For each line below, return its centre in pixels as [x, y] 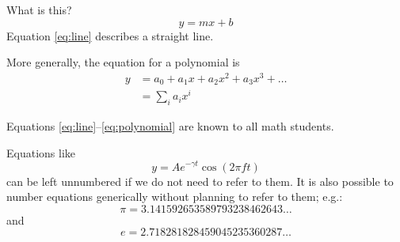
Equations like [41, 152]
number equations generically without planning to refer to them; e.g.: [175, 197]
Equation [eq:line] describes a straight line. [110, 35]
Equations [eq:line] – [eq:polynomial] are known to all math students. [170, 126]
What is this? [39, 9]
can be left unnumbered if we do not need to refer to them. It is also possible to [200, 181]
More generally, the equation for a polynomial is [123, 62]
